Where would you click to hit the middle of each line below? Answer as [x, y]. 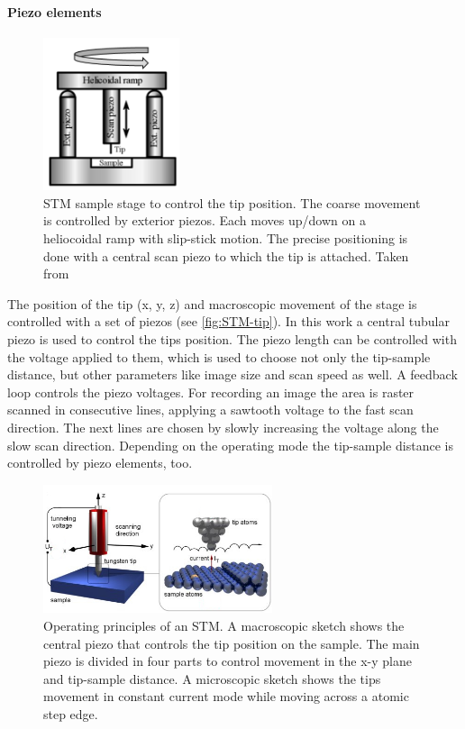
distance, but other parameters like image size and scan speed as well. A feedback [232, 374]
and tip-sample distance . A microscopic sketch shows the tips [212, 678]
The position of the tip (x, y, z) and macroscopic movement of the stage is [212, 303]
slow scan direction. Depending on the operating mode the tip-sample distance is [230, 445]
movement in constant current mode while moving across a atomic [226, 696]
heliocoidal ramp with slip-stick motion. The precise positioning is [226, 237]
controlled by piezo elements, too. [100, 463]
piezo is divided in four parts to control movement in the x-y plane [228, 661]
